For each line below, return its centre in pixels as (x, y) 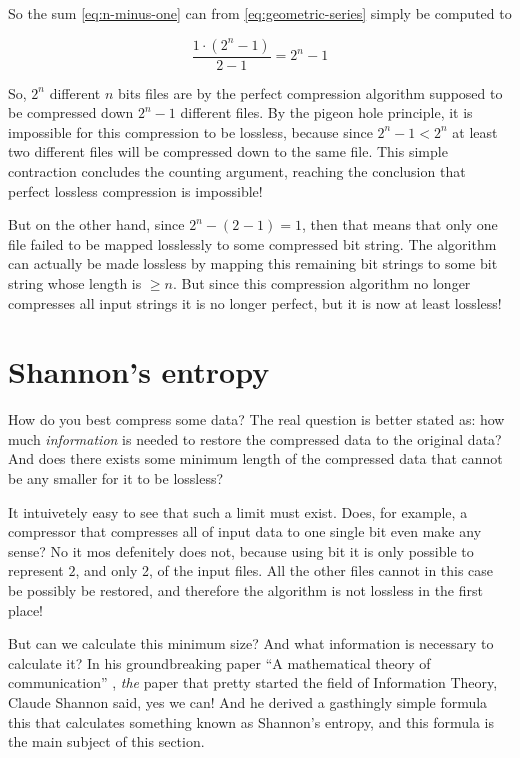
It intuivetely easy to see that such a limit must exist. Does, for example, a (238, 511)
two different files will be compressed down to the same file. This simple (228, 151)
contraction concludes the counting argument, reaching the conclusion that (237, 171)
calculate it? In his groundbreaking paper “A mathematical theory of (219, 662)
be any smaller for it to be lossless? (116, 478)
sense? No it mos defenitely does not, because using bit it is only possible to (241, 550)
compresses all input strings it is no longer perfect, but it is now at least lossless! (255, 302)
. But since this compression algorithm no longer (322, 282)
